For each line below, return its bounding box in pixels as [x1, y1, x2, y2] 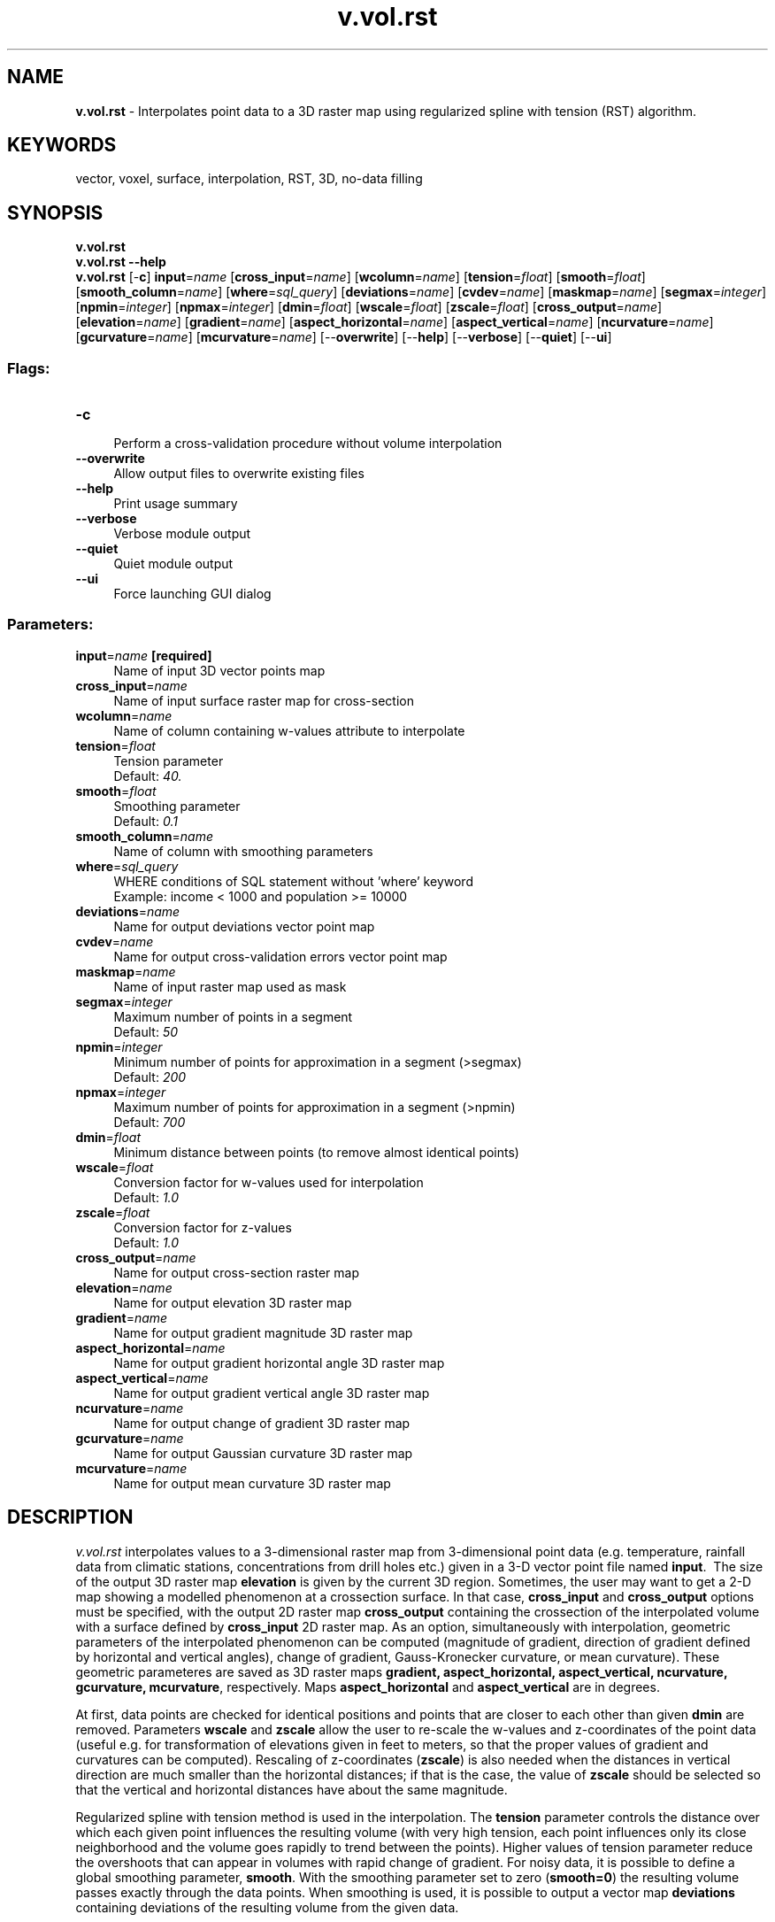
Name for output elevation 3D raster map [113, 1294, 352, 1310]
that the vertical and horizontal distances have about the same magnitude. [75, 1781, 508, 1797]
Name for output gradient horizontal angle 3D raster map [113, 1355, 445, 1370]
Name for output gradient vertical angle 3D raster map [113, 1385, 430, 1401]
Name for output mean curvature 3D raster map [113, 1475, 391, 1491]
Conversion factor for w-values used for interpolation [113, 1174, 424, 1190]
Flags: [7, 359, 50, 377]
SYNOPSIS [7, 201, 104, 224]
